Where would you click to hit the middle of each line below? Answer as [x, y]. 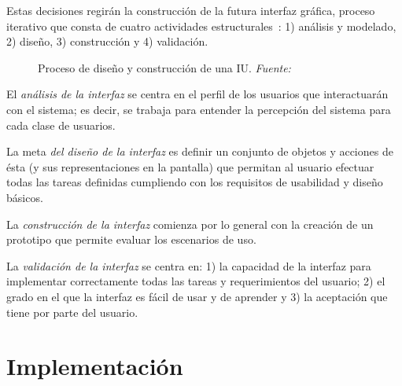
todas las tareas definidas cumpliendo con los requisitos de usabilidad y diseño [195, 182]
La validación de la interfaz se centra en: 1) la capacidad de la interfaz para [189, 265]
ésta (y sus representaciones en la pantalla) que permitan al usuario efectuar [190, 166]
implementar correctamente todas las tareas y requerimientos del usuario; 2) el [196, 281]
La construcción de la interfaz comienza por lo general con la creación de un [190, 224]
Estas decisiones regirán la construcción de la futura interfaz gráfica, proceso [191, 10]
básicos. [25, 197]
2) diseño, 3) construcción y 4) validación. [107, 41]
